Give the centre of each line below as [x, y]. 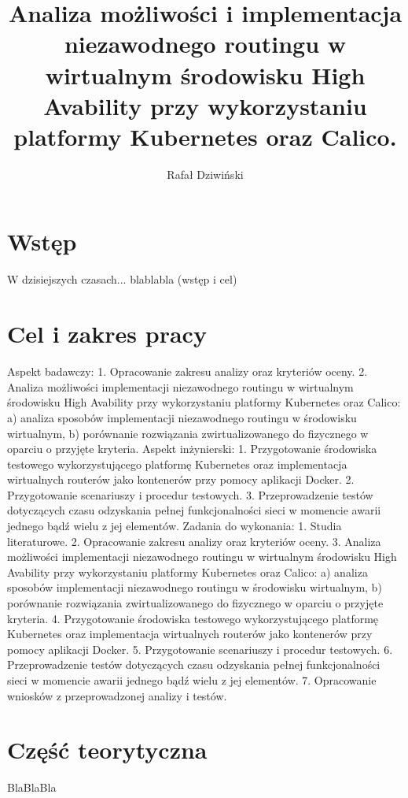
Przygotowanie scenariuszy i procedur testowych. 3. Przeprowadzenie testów [190, 494]
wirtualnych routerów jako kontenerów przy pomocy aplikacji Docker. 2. [181, 479]
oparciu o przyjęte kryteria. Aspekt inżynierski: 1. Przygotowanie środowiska [192, 449]
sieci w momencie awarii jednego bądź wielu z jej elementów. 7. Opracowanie [192, 680]
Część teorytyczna [107, 750]
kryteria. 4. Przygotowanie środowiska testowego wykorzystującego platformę [193, 618]
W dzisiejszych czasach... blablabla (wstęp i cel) [122, 279]
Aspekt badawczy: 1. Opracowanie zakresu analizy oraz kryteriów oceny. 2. [187, 371]
